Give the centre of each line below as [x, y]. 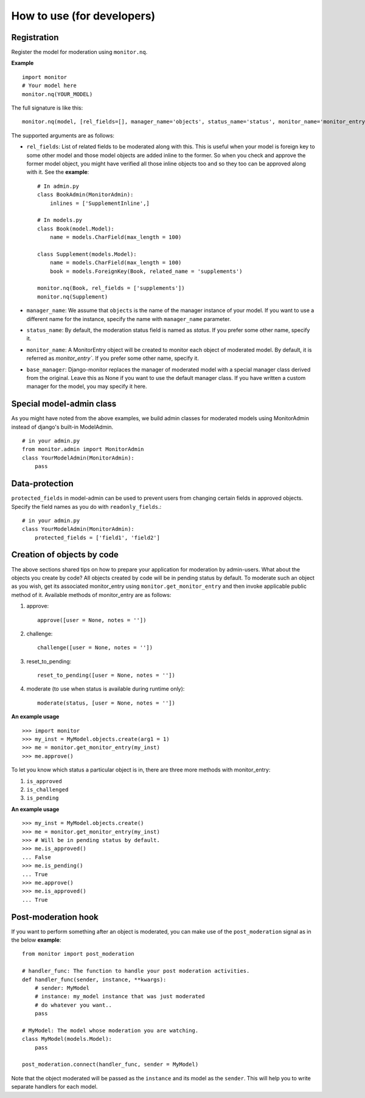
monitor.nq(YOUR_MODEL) [57, 94]
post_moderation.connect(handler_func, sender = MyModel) [110, 1065]
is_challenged [47, 789]
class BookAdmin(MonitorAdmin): [85, 195]
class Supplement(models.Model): [87, 254]
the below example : [36, 940]
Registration [35, 37]
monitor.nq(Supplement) [73, 297]
